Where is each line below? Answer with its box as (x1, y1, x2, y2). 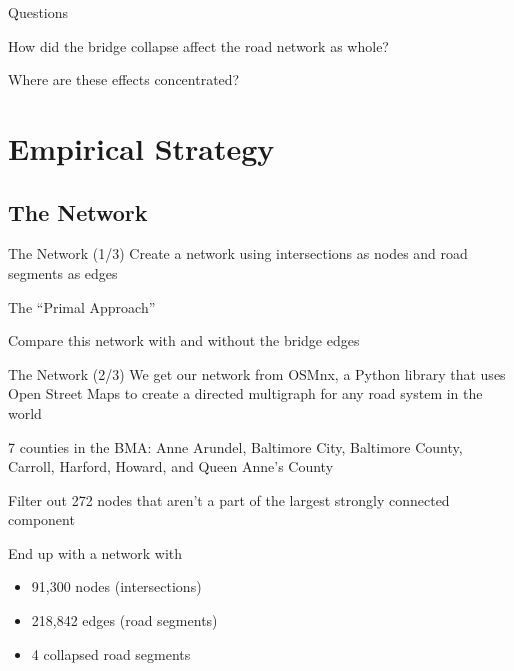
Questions (8, 2, 69, 22)
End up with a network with (8, 542, 183, 563)
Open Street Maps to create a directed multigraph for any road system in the (8, 383, 483, 404)
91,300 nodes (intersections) (31, 576, 202, 597)
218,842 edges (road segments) (31, 610, 218, 631)
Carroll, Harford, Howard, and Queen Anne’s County (8, 456, 334, 477)
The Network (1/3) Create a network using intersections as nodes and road (8, 243, 468, 264)
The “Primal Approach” (8, 296, 156, 317)
